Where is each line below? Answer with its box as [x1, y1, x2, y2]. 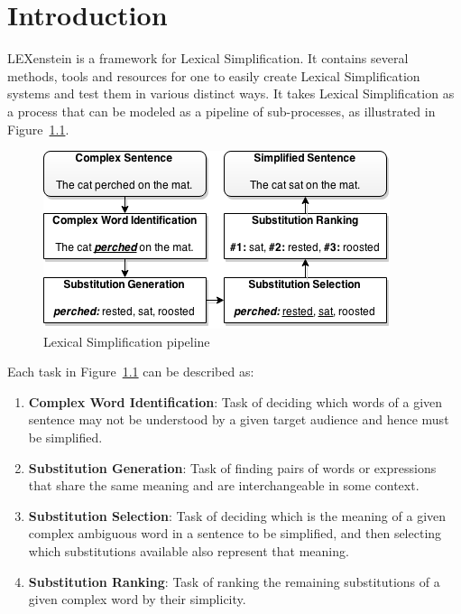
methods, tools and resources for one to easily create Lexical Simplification [7, 66, 420, 85]
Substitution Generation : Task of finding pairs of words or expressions [28, 458, 437, 477]
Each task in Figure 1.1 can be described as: [7, 362, 254, 381]
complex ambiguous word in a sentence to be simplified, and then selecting [28, 524, 442, 543]
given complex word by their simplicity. [28, 590, 246, 609]
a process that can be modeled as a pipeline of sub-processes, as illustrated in [7, 101, 436, 120]
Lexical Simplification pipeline [43, 331, 210, 350]
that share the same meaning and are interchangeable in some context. [28, 476, 420, 495]
